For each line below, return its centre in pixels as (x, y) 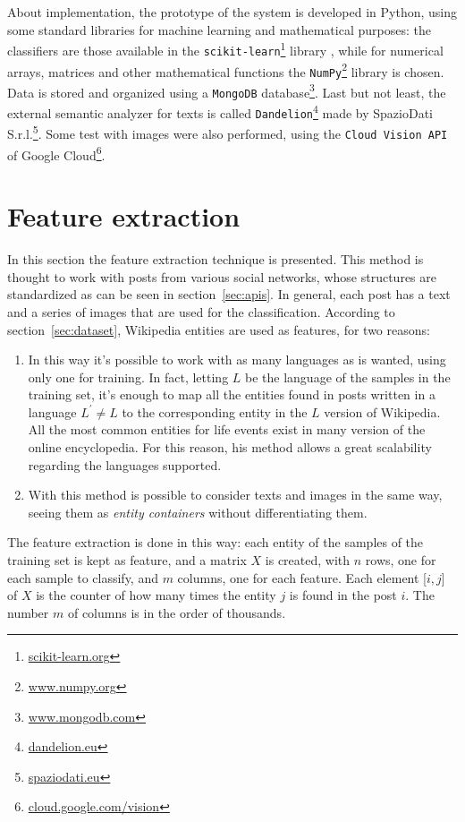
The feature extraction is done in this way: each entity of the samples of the (216, 542)
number (28, 612)
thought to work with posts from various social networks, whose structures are (222, 276)
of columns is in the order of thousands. (177, 612)
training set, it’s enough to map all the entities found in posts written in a (232, 394)
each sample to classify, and (83, 577)
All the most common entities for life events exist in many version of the (227, 429)
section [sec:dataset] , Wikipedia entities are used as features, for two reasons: (219, 329)
